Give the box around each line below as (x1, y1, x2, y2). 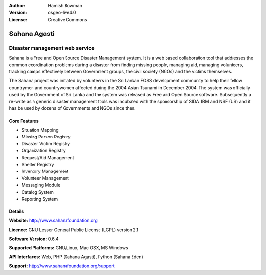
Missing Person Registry (21, 134, 71, 140)
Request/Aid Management (21, 154, 74, 160)
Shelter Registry (21, 162, 54, 168)
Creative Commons (48, 16, 87, 22)
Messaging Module (21, 182, 61, 188)
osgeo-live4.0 (48, 10, 76, 16)
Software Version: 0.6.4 (9, 236, 59, 241)
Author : (9, 3, 26, 8)
